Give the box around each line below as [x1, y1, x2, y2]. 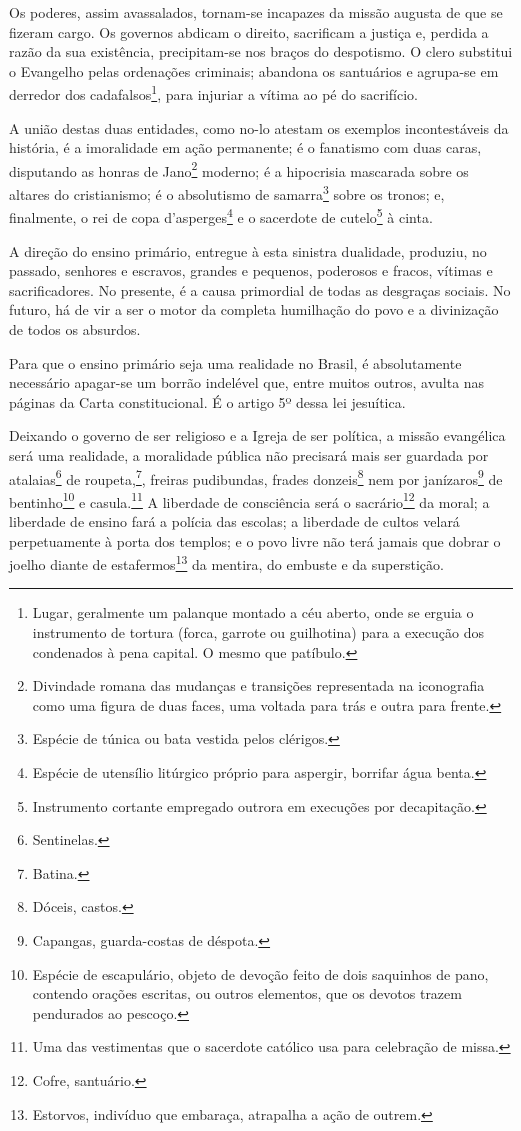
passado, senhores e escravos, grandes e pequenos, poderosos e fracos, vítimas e [9, 260, 493, 281]
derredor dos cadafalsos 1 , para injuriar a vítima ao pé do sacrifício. [9, 81, 418, 105]
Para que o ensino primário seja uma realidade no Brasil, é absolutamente [9, 352, 462, 373]
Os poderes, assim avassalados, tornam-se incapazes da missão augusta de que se [9, 2, 503, 22]
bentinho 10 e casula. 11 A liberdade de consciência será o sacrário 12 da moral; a [9, 488, 490, 512]
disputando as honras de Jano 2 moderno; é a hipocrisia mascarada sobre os [9, 157, 469, 181]
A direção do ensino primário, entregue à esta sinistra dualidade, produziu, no [9, 240, 487, 261]
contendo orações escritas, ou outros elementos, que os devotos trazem [32, 983, 462, 1004]
